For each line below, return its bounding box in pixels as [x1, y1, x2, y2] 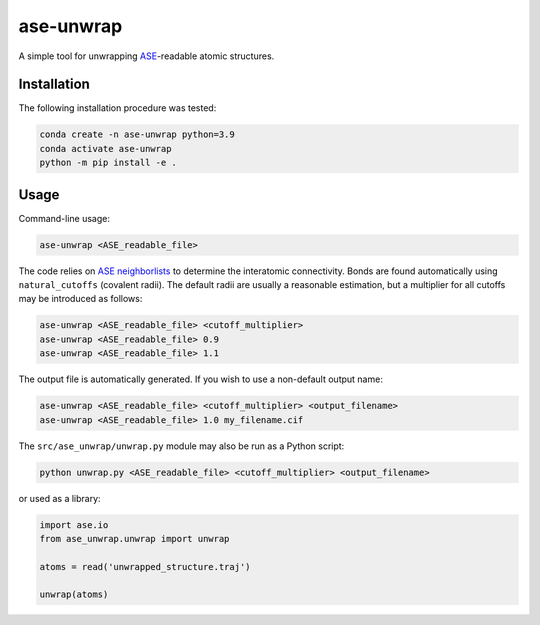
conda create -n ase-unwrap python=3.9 [39, 129, 235, 140]
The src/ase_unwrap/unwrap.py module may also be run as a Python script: [18, 440, 345, 452]
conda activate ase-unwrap [39, 143, 172, 154]
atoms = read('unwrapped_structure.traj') [39, 561, 251, 572]
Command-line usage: [18, 212, 110, 224]
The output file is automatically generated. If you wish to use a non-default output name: [18, 373, 384, 385]
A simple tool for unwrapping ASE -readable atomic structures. [18, 50, 275, 62]
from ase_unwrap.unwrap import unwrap [39, 533, 230, 544]
